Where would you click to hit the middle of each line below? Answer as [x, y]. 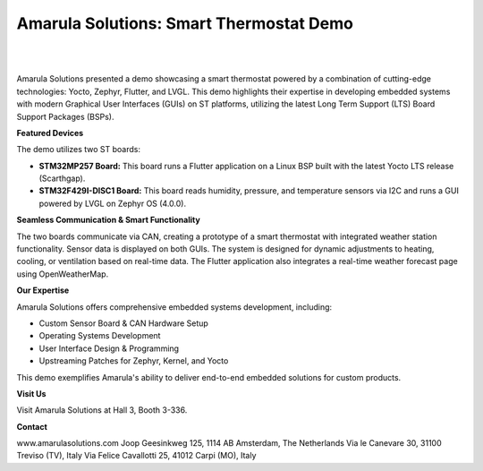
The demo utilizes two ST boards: [78, 150]
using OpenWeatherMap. [63, 274]
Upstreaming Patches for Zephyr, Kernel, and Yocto [134, 361]
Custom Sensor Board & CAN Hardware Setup [124, 323]
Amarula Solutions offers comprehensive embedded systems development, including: [174, 307]
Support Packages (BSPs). [65, 116]
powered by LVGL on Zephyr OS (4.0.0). [113, 203]
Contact [32, 426]
